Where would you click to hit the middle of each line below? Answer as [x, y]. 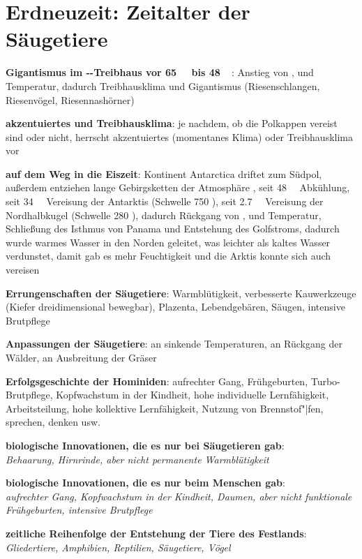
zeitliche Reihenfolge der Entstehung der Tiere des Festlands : [156, 533]
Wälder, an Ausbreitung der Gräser [81, 357]
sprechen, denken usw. [53, 422]
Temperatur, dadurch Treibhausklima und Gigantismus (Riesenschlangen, [163, 85]
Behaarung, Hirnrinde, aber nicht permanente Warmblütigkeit [137, 459]
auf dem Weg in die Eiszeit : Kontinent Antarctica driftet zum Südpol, [164, 173]
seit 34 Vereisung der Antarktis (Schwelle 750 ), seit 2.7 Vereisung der [165, 201]
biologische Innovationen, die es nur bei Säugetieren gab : [145, 445]
